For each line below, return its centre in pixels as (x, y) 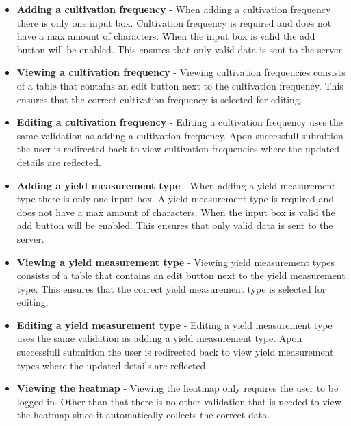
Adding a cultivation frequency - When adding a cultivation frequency (174, 9)
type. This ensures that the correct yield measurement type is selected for (171, 288)
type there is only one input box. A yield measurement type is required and (175, 199)
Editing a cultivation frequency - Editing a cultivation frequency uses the (180, 122)
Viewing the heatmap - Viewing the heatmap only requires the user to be (178, 388)
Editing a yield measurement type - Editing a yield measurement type (174, 324)
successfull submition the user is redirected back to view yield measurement (175, 352)
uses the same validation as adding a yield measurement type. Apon (159, 338)
